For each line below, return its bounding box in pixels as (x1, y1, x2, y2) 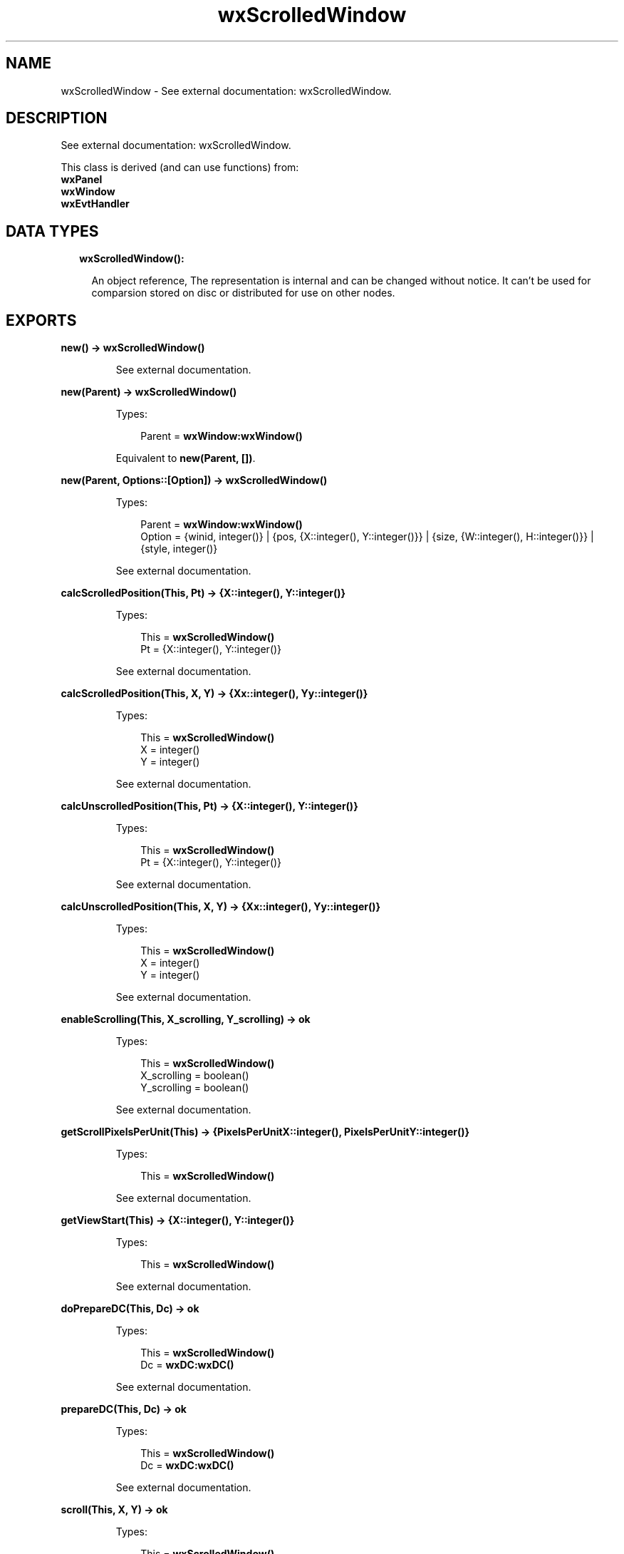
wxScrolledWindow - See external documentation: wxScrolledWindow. (61, 84, 392, 97)
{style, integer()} (140, 542, 218, 555)
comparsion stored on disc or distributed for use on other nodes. (91, 287, 395, 299)
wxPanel (61, 173, 103, 186)
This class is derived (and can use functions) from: (61, 161, 299, 174)
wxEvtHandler (61, 197, 130, 210)
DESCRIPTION (6, 109, 108, 128)
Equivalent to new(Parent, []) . (115, 452, 256, 465)
